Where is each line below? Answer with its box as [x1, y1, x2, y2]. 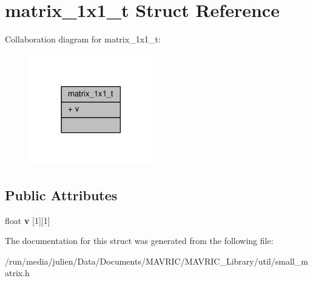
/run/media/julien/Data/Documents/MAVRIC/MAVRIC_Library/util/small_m [5, 254, 308, 267]
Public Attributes [5, 185, 118, 204]
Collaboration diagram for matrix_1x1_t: [5, 33, 161, 46]
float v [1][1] [5, 214, 50, 226]
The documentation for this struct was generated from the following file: [5, 234, 274, 247]
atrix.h [5, 266, 30, 279]
